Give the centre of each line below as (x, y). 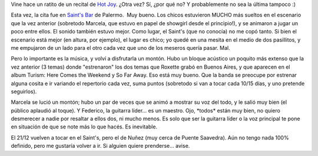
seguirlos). (24, 91)
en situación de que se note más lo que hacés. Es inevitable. (84, 127)
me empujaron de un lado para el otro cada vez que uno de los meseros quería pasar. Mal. (120, 48)
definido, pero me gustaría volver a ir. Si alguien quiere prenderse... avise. (100, 146)
